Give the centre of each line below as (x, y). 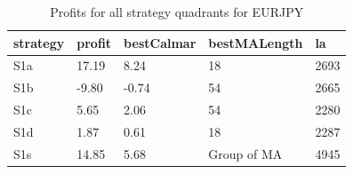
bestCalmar (160, 42)
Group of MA (245, 153)
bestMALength (256, 42)
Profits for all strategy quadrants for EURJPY (177, 12)
